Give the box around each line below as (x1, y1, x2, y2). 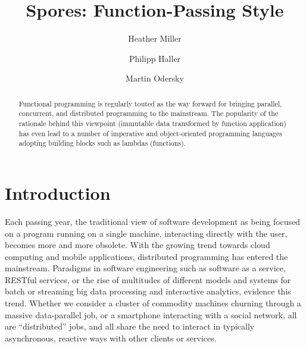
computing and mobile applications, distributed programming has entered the (5, 250, 288, 262)
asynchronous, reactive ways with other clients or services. (5, 331, 217, 344)
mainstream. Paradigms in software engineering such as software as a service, (5, 262, 286, 274)
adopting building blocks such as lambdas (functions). (18, 138, 186, 148)
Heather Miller (128, 32, 182, 45)
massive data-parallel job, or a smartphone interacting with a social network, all (5, 308, 297, 321)
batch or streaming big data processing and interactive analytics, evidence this (5, 285, 291, 297)
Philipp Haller (129, 52, 181, 64)
